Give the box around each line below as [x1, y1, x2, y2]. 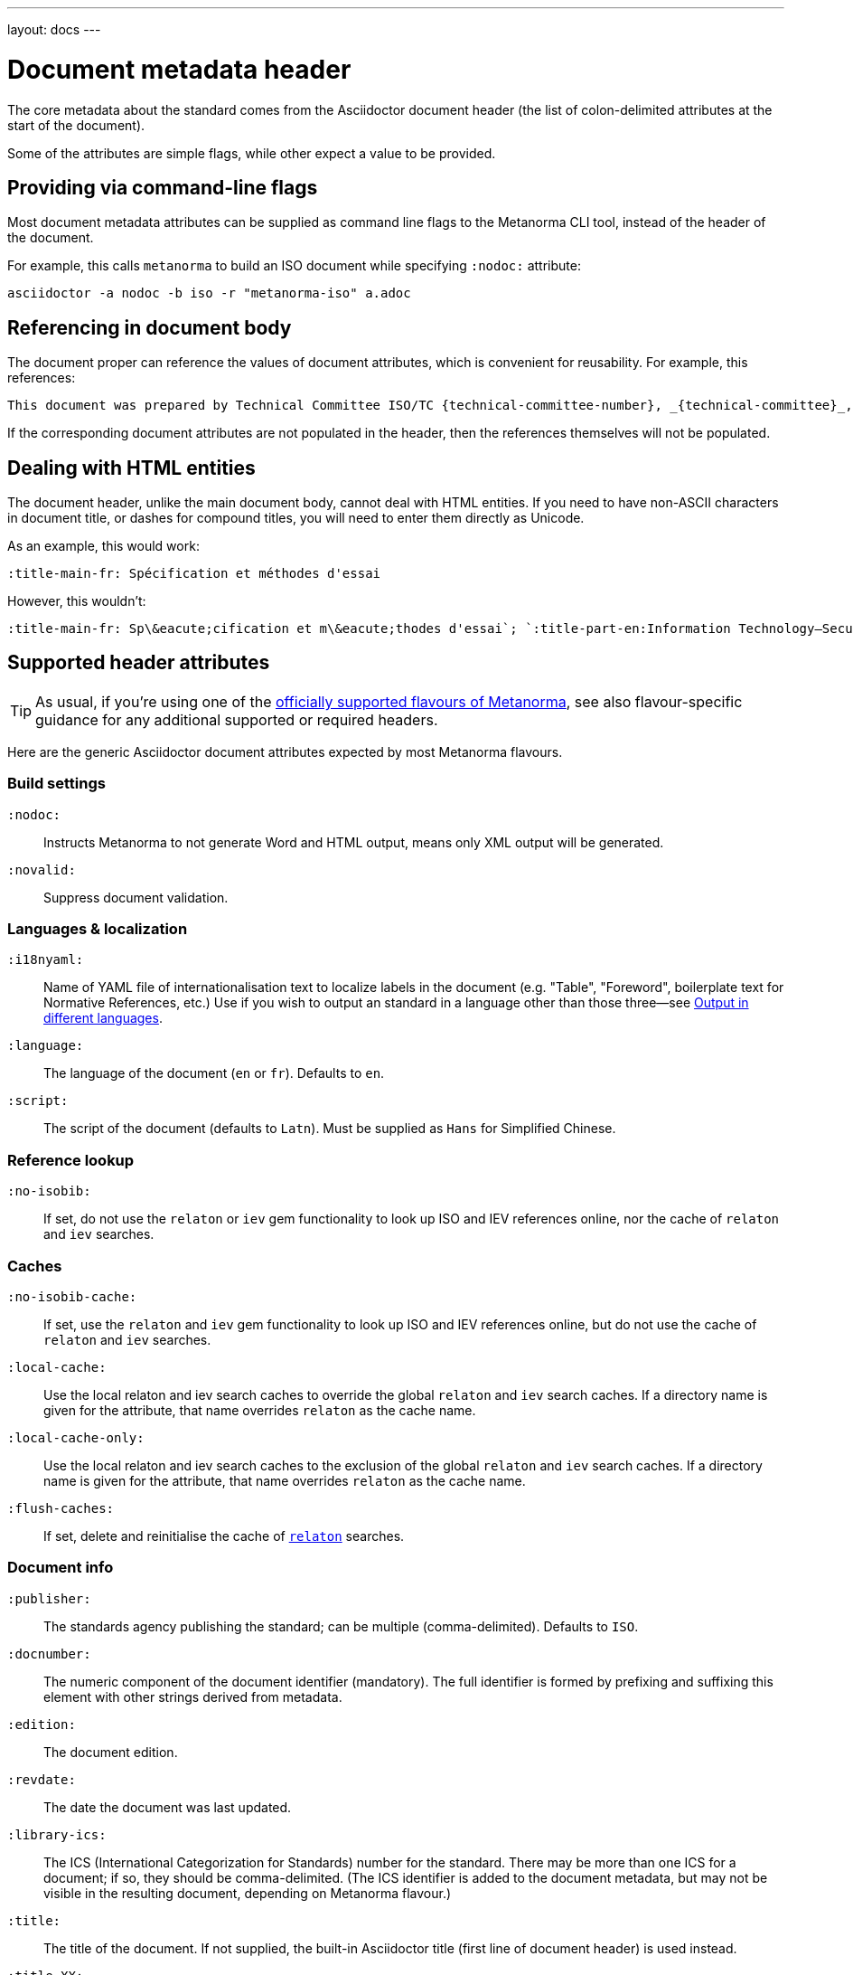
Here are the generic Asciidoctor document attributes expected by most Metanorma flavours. [7, 743, 563, 760]
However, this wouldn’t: [7, 593, 146, 610]
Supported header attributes [7, 651, 270, 675]
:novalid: [7, 862, 76, 877]
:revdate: [7, 1772, 76, 1787]
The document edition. [43, 1743, 178, 1760]
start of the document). [7, 117, 145, 133]
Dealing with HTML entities [7, 456, 256, 479]
